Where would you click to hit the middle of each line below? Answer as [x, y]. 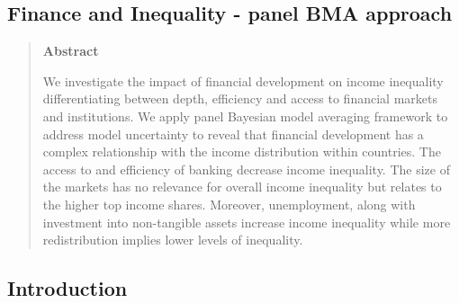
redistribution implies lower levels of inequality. [173, 240]
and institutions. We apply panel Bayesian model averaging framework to [245, 116]
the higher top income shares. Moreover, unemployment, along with [229, 204]
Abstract [71, 51]
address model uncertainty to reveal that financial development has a [233, 134]
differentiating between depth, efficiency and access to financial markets [240, 98]
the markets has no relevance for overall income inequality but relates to [242, 187]
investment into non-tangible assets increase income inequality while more [247, 222]
